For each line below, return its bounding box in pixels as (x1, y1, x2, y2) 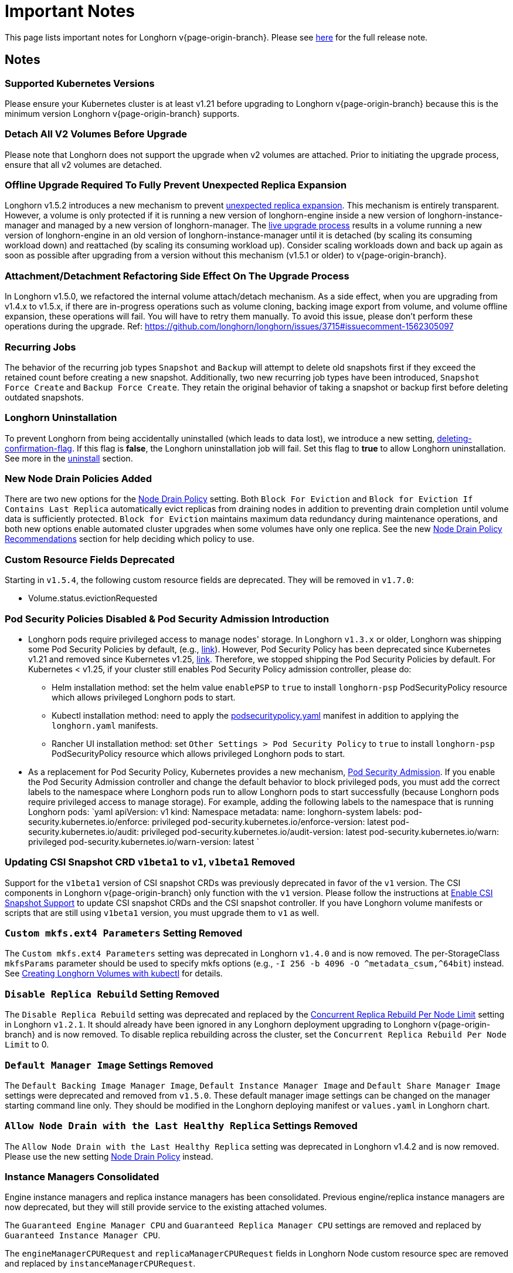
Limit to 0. (5, 1039, 49, 1050)
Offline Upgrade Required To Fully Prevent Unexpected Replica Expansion (5, 179, 347, 191)
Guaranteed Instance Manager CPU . (5, 1230, 161, 1241)
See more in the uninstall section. (5, 453, 133, 463)
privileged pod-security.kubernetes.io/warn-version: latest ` (28, 836, 259, 847)
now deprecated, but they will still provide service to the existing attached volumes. (5, 1202, 327, 1213)
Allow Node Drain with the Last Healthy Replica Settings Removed (5, 1120, 358, 1132)
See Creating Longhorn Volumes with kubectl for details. (5, 968, 223, 979)
